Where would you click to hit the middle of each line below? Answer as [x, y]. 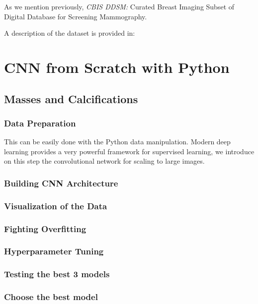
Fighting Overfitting [45, 228]
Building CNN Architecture [61, 183]
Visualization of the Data [56, 206]
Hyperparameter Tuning [54, 251]
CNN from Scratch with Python [117, 67]
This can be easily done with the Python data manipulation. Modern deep [117, 142]
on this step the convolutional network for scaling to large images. [104, 161]
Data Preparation [40, 123]
